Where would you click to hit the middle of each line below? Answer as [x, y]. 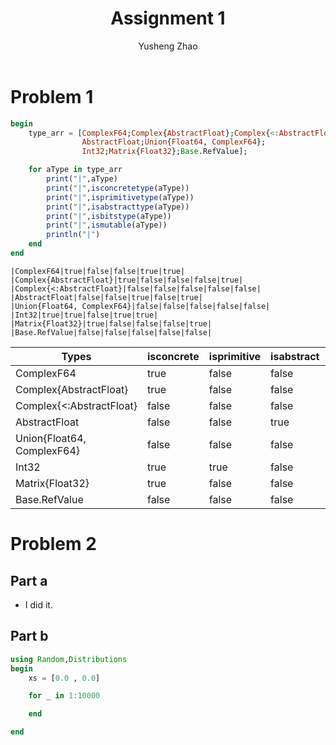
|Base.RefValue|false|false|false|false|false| [111, 332]
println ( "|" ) [73, 235]
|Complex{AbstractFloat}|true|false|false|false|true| [127, 280]
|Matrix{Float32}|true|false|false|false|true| [111, 323]
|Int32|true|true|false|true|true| [84, 315]
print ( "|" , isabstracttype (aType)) [118, 207]
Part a [29, 580]
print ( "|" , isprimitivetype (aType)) [120, 197]
